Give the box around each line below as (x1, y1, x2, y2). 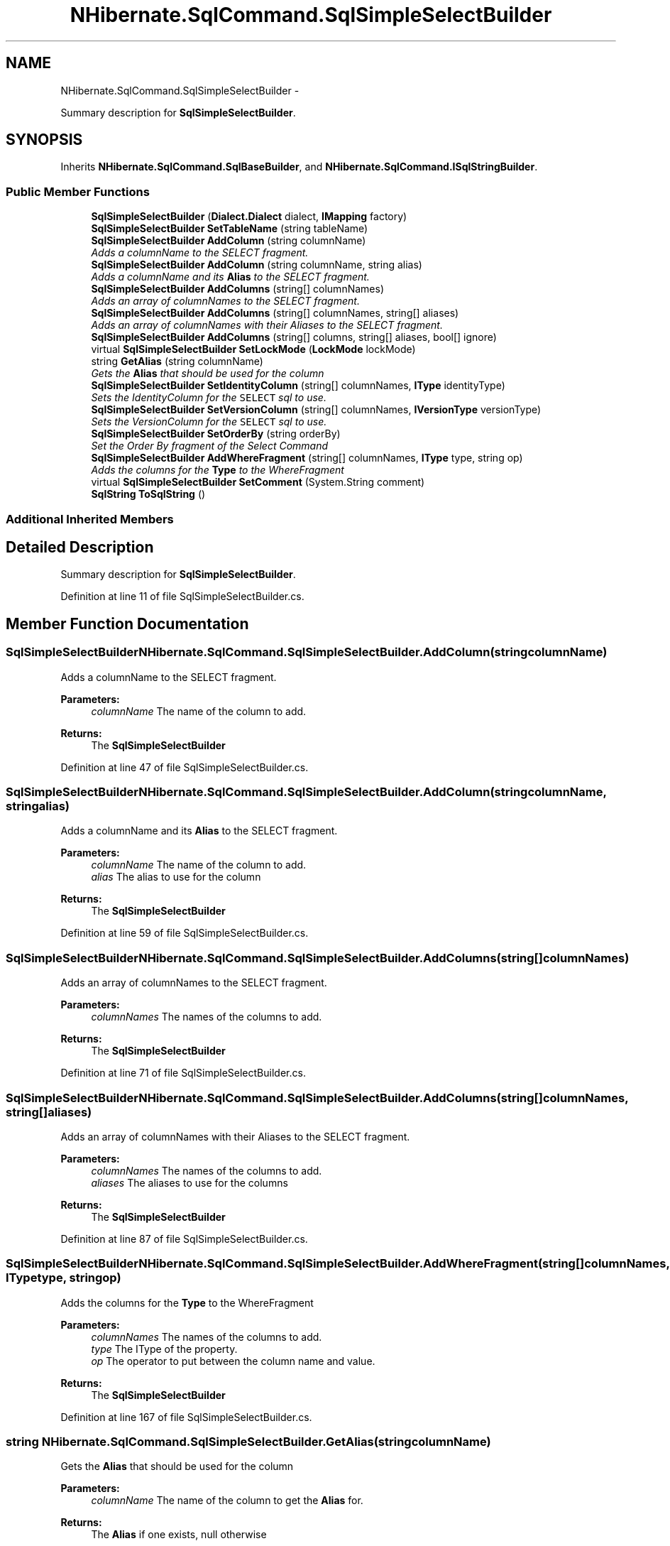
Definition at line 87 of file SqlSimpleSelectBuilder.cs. (60, 1232, 308, 1245)
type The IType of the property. (91, 1342, 238, 1355)
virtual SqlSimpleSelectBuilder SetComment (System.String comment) (91, 476, 425, 489)
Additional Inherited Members (6, 511, 174, 526)
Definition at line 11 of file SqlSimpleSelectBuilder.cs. (60, 590, 304, 603)
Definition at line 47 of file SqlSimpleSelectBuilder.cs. (60, 761, 309, 773)
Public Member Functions (6, 184, 150, 199)
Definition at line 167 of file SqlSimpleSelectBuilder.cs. (60, 1410, 312, 1423)
